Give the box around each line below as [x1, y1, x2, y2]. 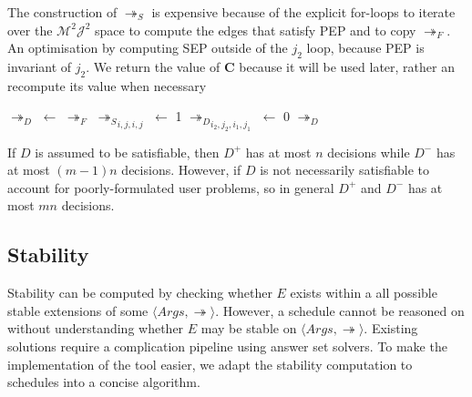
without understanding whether [7, 319, 184, 338]
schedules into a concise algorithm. [7, 372, 200, 392]
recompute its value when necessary [7, 76, 207, 95]
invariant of [7, 56, 72, 76]
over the [7, 20, 53, 39]
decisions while [327, 142, 410, 161]
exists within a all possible [290, 283, 437, 302]
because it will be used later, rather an [239, 56, 455, 76]
